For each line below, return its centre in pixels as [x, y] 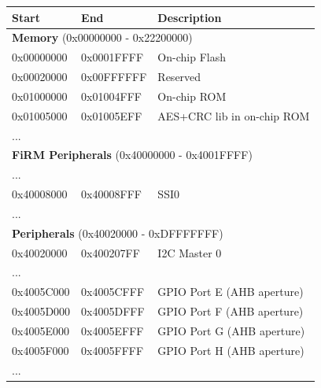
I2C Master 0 [190, 252]
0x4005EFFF [113, 331]
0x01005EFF [112, 115]
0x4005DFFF [113, 311]
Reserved [179, 77]
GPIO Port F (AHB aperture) [231, 311]
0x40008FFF [111, 194]
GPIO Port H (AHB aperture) [231, 350]
